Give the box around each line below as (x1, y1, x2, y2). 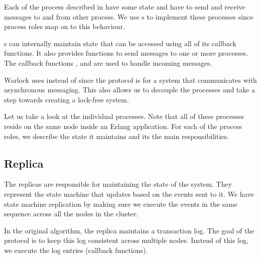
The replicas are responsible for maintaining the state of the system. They (4, 179, 232, 189)
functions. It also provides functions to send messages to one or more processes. (4, 48, 248, 58)
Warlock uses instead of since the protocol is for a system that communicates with (4, 74, 257, 85)
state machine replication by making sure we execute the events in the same (4, 198, 238, 209)
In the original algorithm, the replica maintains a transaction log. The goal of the (4, 225, 254, 235)
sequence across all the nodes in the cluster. (4, 208, 139, 219)
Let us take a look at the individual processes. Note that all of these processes (4, 111, 244, 121)
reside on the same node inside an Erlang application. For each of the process (4, 120, 242, 131)
